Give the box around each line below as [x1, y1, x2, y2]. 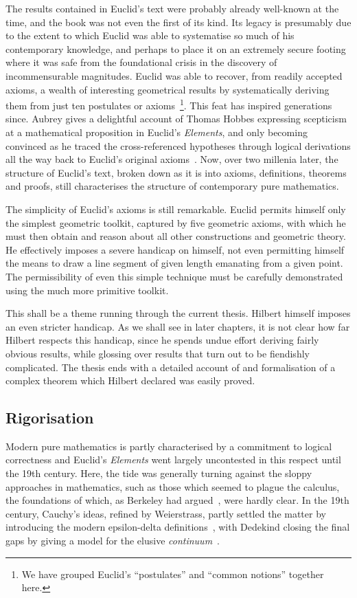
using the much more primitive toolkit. [5, 283, 169, 297]
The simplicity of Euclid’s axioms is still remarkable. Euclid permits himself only [5, 201, 346, 216]
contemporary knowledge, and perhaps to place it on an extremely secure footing [5, 41, 346, 56]
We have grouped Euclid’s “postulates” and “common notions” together [21, 566, 324, 581]
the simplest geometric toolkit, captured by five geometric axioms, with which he [5, 215, 346, 230]
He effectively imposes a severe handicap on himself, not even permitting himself [5, 242, 345, 256]
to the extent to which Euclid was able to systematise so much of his [5, 28, 295, 43]
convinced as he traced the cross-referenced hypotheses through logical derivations [5, 138, 351, 153]
